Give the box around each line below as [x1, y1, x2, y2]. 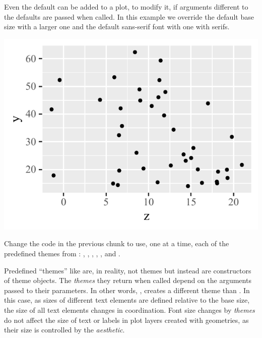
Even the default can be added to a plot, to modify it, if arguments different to [4, 2, 248, 12]
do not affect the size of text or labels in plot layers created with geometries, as [4, 314, 249, 325]
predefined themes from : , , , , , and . [4, 248, 120, 258]
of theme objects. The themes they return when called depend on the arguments [4, 275, 251, 286]
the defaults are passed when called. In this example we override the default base [4, 11, 254, 22]
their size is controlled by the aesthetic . [4, 324, 125, 335]
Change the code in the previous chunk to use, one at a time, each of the [4, 238, 229, 249]
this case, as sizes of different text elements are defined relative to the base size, [4, 295, 250, 305]
